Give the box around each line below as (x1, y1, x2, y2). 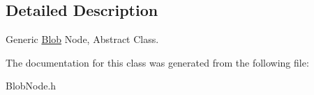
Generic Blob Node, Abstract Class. (6, 32, 159, 46)
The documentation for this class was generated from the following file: (6, 55, 309, 69)
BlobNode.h (6, 78, 57, 93)
